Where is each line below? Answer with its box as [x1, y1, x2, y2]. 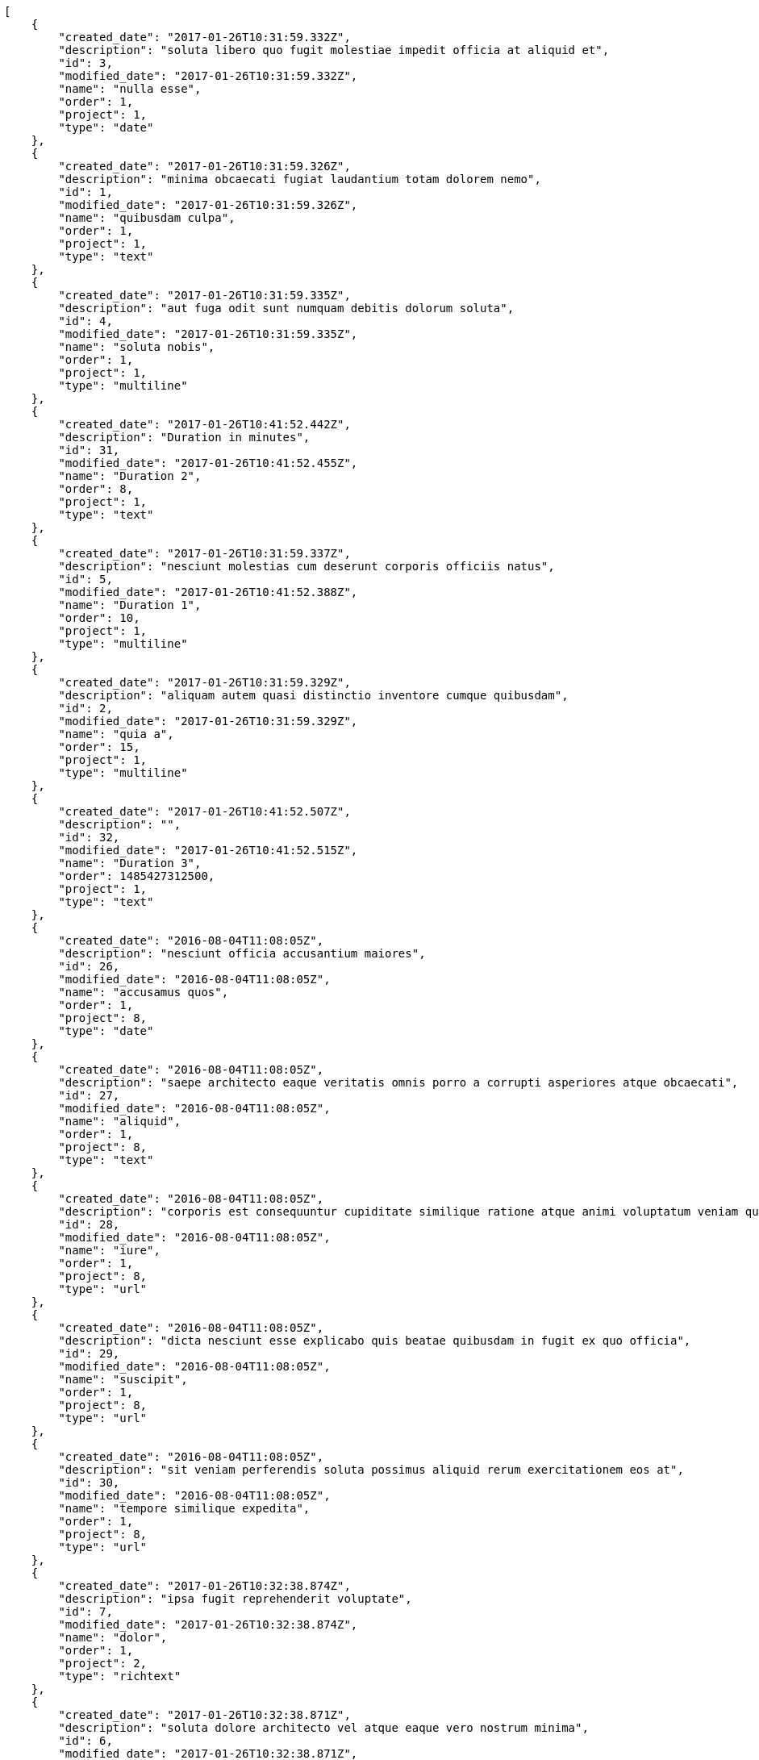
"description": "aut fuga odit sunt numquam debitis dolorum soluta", [58, 302, 515, 315]
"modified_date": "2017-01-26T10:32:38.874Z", [58, 1618, 358, 1631]
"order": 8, [58, 482, 134, 495]
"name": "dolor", [58, 1631, 168, 1644]
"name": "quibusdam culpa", [58, 211, 236, 224]
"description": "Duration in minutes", [58, 431, 311, 444]
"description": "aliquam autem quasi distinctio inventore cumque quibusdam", [58, 689, 569, 702]
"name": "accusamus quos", [58, 986, 229, 999]
